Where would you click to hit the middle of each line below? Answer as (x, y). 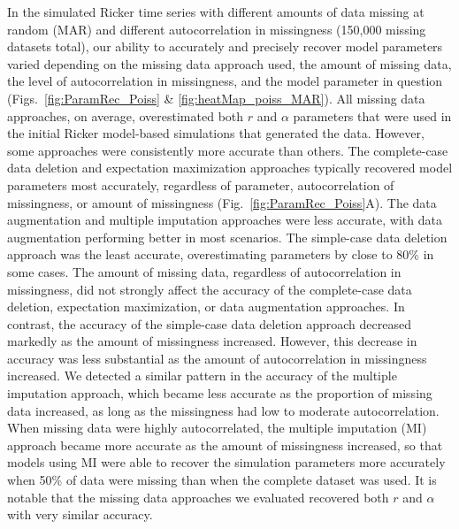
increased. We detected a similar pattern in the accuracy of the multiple (202, 376)
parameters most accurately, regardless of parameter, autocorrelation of (201, 184)
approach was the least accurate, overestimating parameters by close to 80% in (221, 254)
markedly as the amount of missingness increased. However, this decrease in (212, 341)
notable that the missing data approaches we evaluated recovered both (198, 497)
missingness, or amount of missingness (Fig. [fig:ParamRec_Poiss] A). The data (222, 202)
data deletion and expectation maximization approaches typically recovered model (230, 168)
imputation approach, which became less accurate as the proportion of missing (220, 393)
